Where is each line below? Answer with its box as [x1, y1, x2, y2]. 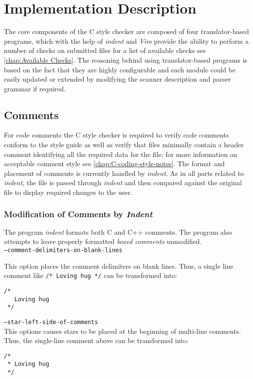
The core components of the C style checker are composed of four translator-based [4, 26, 249, 36]
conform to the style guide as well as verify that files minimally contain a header [4, 139, 244, 150]
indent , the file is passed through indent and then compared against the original [4, 177, 242, 188]
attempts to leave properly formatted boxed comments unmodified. [4, 236, 202, 246]
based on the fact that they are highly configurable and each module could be [4, 64, 236, 74]
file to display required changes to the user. [4, 187, 133, 197]
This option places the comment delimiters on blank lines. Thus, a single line [4, 260, 234, 271]
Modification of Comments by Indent [4, 207, 153, 220]
